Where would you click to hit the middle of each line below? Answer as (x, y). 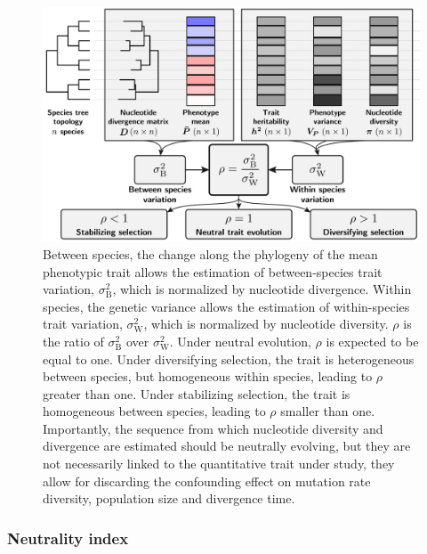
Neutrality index (68, 538)
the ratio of (73, 341)
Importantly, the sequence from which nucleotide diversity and (213, 428)
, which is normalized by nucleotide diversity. (266, 324)
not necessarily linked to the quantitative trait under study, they (219, 464)
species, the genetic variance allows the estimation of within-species (226, 306)
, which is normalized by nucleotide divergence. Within (262, 289)
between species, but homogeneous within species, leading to (208, 376)
